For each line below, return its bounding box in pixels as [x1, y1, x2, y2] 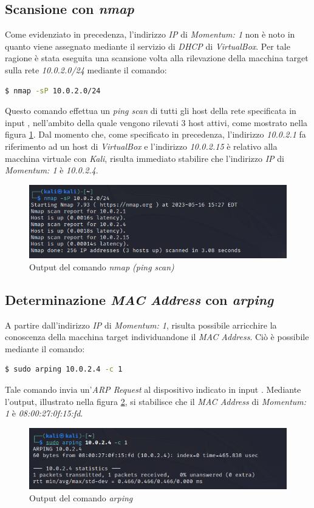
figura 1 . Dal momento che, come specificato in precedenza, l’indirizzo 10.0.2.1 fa [5, 128, 306, 141]
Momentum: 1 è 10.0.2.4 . [5, 164, 98, 176]
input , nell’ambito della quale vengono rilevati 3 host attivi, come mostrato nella [5, 116, 308, 129]
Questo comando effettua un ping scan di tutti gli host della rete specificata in [5, 104, 296, 117]
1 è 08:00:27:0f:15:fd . [5, 407, 83, 419]
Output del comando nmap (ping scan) [29, 260, 174, 273]
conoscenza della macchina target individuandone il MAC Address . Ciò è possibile [5, 330, 309, 343]
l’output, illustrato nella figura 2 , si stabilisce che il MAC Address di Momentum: [5, 395, 307, 407]
